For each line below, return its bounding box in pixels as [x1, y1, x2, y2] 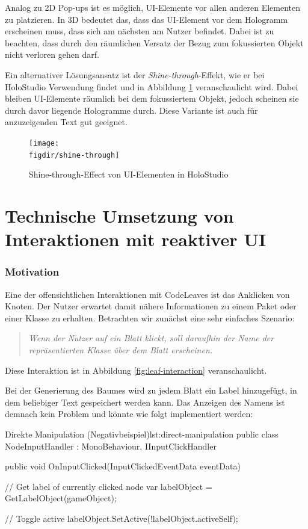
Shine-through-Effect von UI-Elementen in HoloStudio [29, 168, 229, 181]
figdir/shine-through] [29, 150, 120, 159]
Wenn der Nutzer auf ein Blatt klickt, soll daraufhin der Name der [28, 332, 274, 344]
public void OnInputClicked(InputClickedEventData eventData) [5, 460, 241, 472]
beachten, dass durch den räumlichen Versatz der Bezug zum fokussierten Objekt [5, 36, 304, 49]
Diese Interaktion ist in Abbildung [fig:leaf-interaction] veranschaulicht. [5, 363, 267, 376]
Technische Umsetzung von [5, 203, 234, 228]
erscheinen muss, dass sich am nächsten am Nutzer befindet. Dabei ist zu [5, 25, 274, 37]
